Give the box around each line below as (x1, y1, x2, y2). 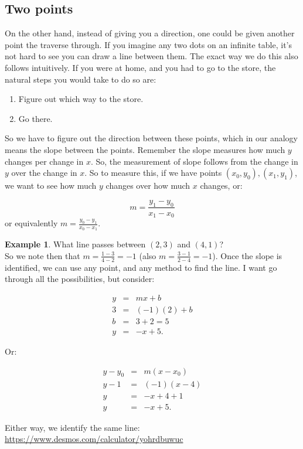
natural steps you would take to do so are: (5, 73, 156, 85)
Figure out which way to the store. (18, 93, 144, 105)
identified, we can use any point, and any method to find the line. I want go (5, 261, 277, 273)
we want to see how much (5, 179, 97, 192)
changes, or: (200, 179, 243, 192)
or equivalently (5, 217, 58, 229)
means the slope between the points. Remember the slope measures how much (5, 143, 285, 155)
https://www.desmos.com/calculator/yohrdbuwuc (5, 433, 183, 445)
